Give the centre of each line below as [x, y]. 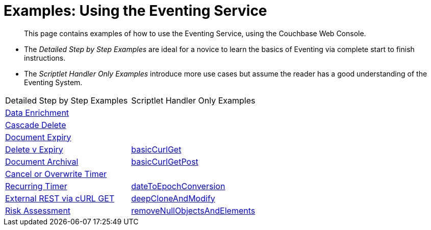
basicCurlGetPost [165, 161]
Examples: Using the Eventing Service [135, 11]
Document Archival [42, 161]
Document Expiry [38, 137]
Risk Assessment [38, 210]
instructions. [45, 58]
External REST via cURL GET [60, 198]
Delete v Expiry [34, 149]
